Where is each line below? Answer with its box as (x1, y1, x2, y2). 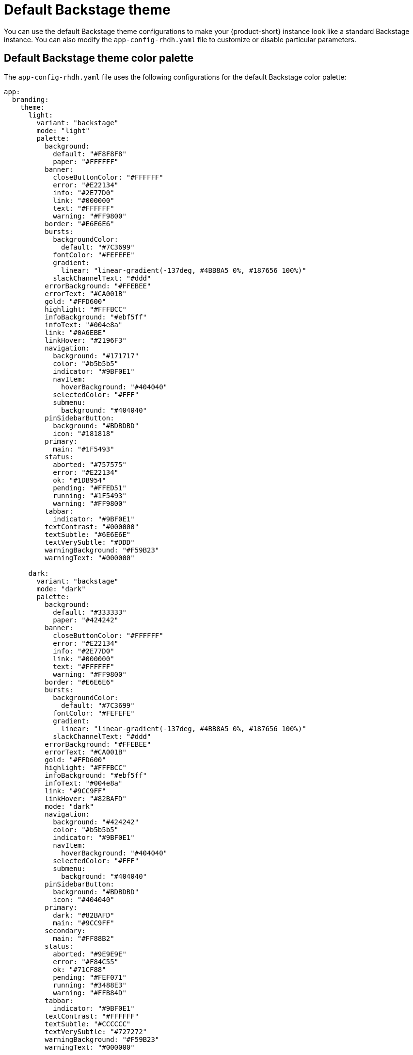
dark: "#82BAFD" (53, 911, 114, 919)
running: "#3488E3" (53, 981, 127, 989)
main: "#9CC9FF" (53, 919, 114, 927)
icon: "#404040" (53, 895, 114, 904)
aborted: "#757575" (53, 460, 127, 469)
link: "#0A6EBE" (45, 328, 106, 336)
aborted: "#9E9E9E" (53, 950, 127, 958)
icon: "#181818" (53, 429, 114, 437)
